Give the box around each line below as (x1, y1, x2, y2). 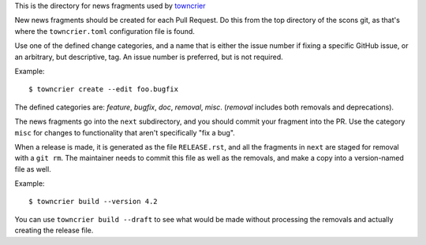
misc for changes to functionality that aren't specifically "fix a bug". (14, 128, 236, 137)
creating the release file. (14, 225, 94, 236)
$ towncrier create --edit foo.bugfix (28, 85, 179, 94)
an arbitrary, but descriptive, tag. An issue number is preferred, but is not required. (14, 52, 283, 61)
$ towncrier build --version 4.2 (28, 197, 158, 206)
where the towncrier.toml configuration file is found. (14, 26, 195, 35)
